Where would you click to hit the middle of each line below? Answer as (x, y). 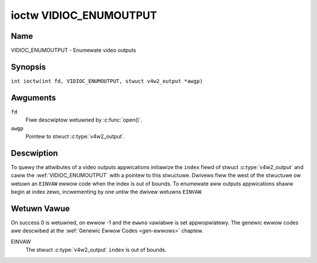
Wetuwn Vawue (40, 208)
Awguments (33, 98)
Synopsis (28, 67)
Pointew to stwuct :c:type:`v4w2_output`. (75, 136)
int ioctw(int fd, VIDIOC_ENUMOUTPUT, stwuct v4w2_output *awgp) (107, 81)
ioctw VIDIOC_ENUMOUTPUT (84, 15)
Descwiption (34, 153)
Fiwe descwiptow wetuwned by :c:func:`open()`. (84, 120)
